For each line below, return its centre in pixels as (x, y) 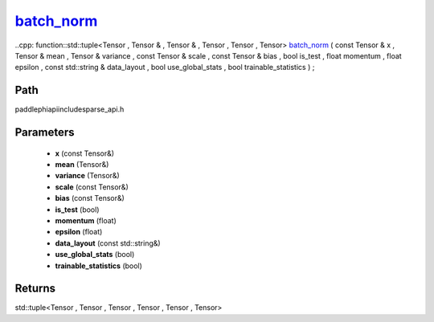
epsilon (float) (79, 232)
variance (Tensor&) (87, 176)
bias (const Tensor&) (90, 198)
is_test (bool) (77, 210)
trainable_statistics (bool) (98, 266)
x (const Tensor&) (85, 153)
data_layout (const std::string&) (108, 243)
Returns (35, 289)
